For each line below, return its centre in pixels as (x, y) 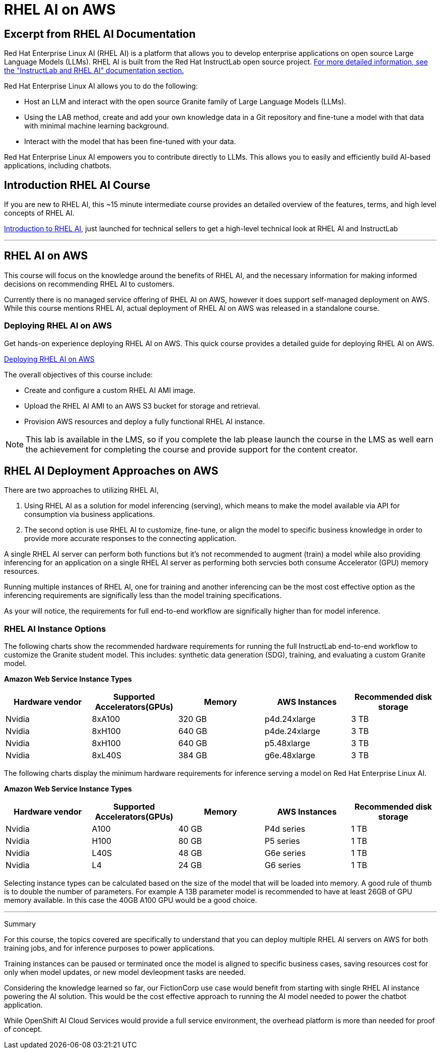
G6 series (283, 865)
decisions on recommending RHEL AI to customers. (89, 284)
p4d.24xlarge (290, 719)
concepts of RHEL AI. (39, 213)
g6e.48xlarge (290, 755)
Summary (20, 924)
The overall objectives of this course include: (79, 374)
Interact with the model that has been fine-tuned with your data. (130, 142)
